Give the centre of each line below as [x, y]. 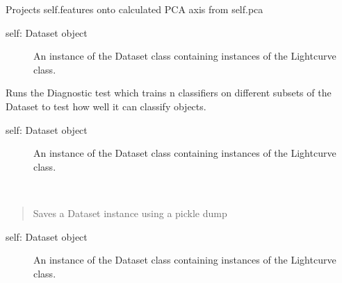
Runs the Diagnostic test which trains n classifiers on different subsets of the [169, 93]
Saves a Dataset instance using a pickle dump [130, 213]
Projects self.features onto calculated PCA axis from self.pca [135, 9]
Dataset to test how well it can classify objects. [106, 106]
